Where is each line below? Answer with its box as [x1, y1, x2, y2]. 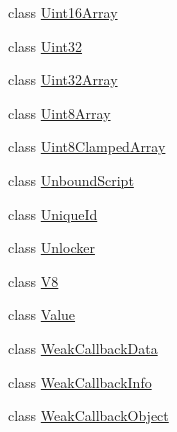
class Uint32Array [8, 69, 118, 90]
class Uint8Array [8, 102, 111, 123]
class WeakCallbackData [8, 337, 158, 358]
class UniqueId [8, 203, 98, 224]
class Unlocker [8, 237, 95, 258]
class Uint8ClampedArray [8, 136, 166, 157]
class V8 [8, 270, 59, 291]
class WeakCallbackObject [8, 405, 169, 426]
